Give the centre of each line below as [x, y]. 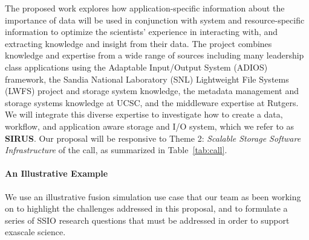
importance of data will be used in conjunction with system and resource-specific [155, 20]
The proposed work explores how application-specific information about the [145, 8]
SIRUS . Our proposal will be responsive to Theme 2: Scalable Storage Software [153, 138]
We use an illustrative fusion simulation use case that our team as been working [153, 196]
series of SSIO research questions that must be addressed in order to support [147, 220]
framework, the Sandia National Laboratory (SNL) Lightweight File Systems [147, 79]
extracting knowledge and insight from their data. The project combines [138, 43]
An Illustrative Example [57, 173]
